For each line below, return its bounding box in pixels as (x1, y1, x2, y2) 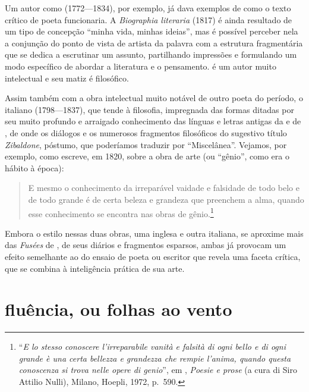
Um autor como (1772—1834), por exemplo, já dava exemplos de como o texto (5, 2, 291, 14)
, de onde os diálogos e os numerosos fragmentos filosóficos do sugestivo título (5, 126, 287, 139)
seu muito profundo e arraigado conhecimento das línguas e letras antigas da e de (5, 115, 301, 127)
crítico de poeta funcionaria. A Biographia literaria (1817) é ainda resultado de (5, 13, 292, 26)
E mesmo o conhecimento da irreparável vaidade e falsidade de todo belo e (28, 181, 299, 194)
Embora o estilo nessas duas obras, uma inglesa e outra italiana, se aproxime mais (5, 227, 304, 239)
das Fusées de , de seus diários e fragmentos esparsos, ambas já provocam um (5, 239, 286, 251)
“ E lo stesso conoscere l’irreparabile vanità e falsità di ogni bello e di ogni (18, 340, 286, 353)
